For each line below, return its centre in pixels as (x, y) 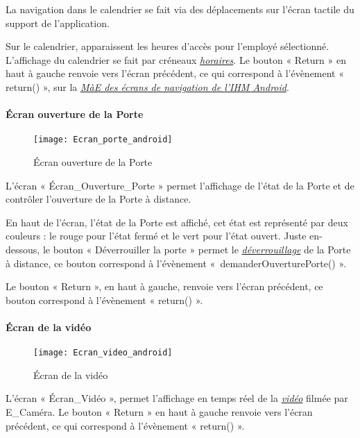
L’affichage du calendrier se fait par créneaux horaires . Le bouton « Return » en (176, 59)
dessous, (23, 249)
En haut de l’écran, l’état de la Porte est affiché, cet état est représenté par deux (177, 222)
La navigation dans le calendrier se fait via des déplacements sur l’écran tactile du (180, 9)
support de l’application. (58, 23)
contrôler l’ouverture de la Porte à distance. (98, 199)
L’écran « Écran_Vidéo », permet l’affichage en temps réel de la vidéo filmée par (177, 398)
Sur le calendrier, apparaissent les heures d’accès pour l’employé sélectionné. (168, 46)
